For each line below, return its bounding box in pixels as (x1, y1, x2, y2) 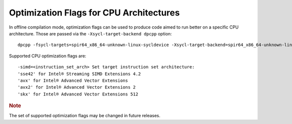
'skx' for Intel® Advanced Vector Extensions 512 (18, 91, 139, 97)
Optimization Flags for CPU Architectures (9, 7, 180, 18)
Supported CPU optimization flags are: (9, 53, 87, 59)
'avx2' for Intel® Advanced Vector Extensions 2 (18, 85, 136, 90)
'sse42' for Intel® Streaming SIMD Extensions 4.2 (18, 71, 141, 77)
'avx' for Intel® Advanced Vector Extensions (18, 77, 128, 83)
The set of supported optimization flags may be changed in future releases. (9, 113, 161, 119)
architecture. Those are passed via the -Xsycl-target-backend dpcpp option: (9, 31, 172, 36)
